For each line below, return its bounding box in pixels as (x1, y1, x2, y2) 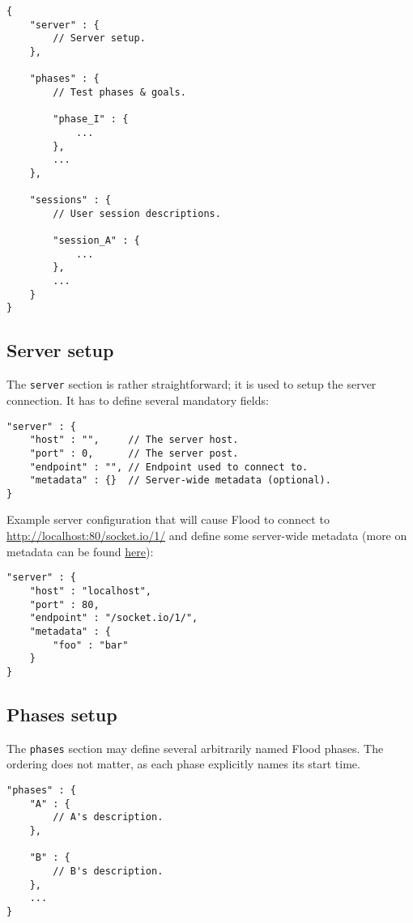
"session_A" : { (53, 235, 140, 247)
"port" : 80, (29, 598, 100, 610)
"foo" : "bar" (53, 639, 129, 651)
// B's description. (53, 865, 164, 877)
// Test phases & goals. (53, 86, 186, 98)
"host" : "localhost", (29, 585, 151, 597)
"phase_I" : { (53, 113, 129, 125)
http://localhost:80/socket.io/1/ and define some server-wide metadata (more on (6, 527, 407, 544)
